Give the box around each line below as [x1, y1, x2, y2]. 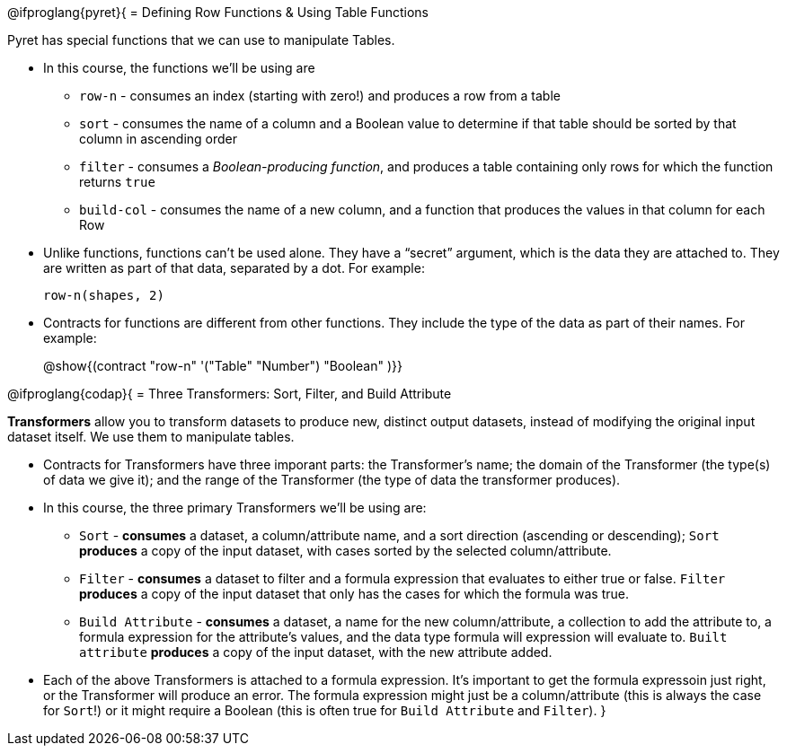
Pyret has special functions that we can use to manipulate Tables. [7, 32, 395, 48]
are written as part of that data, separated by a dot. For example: [43, 260, 425, 276]
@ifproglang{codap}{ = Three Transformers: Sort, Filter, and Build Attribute [7, 386, 452, 401]
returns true [79, 174, 155, 189]
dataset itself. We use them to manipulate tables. [7, 429, 295, 444]
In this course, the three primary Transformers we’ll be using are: [43, 500, 427, 515]
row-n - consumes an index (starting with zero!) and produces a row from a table [79, 88, 561, 103]
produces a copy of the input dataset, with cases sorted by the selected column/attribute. [79, 543, 612, 558]
